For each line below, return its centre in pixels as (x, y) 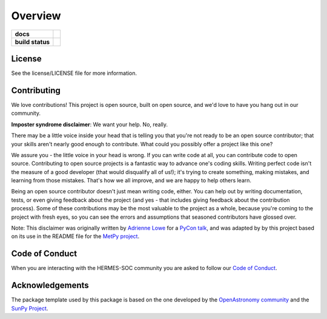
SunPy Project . (30, 308)
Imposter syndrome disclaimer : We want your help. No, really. (90, 124)
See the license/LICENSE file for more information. (74, 73)
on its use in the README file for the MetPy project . (75, 236)
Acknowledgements (50, 285)
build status (32, 42)
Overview (36, 16)
